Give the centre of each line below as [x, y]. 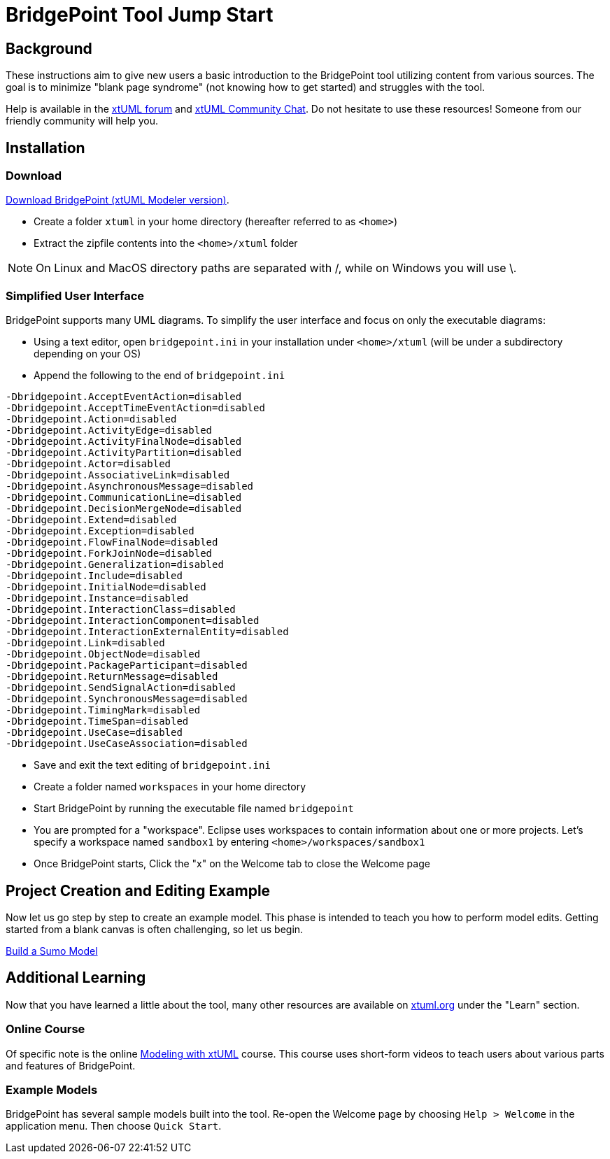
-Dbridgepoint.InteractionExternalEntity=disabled [147, 632]
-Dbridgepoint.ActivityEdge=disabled [109, 431]
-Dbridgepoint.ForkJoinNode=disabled [109, 554]
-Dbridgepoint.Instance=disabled [97, 598]
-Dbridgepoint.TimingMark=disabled [103, 710]
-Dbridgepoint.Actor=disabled [88, 464]
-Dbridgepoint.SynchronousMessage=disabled [127, 699]
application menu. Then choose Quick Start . [114, 1126]
